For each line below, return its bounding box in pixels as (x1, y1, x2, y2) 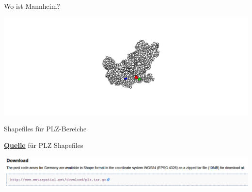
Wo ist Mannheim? (4, 1, 60, 11)
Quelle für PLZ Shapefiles (4, 140, 83, 150)
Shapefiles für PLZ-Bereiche (4, 124, 87, 134)
